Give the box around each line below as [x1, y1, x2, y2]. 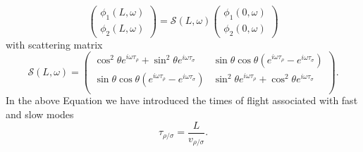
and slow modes [6, 107, 74, 122]
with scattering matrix [6, 37, 103, 51]
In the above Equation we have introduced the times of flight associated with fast [6, 93, 358, 108]
